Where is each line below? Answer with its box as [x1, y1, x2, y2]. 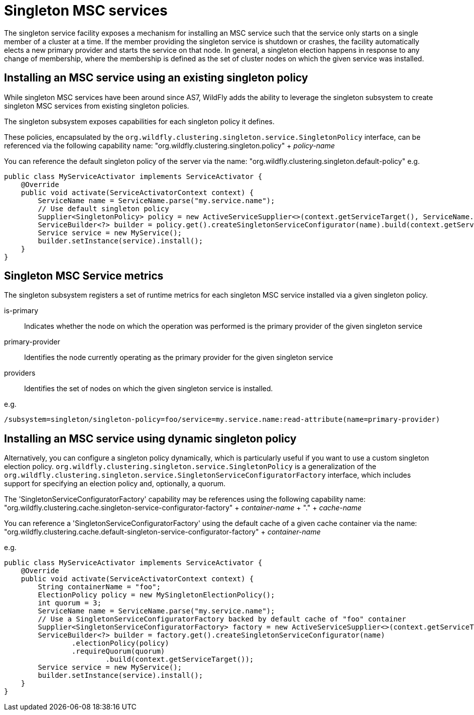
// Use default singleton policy [38, 204, 169, 213]
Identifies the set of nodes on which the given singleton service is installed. [24, 384, 273, 393]
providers [4, 369, 36, 378]
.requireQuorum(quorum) [71, 647, 165, 656]
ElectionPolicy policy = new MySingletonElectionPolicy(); [38, 591, 275, 599]
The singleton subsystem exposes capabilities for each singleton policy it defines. [4, 117, 275, 126]
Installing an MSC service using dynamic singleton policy [4, 432, 297, 445]
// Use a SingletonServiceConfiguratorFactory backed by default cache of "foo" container [38, 615, 406, 623]
